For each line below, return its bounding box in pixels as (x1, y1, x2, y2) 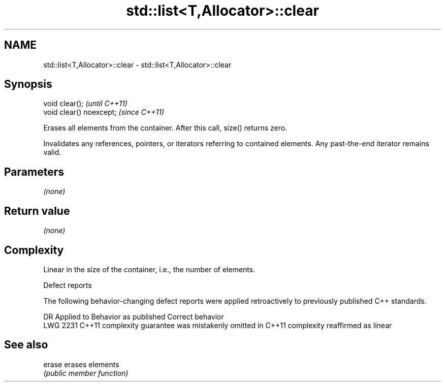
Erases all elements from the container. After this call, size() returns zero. (43, 123, 288, 133)
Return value (4, 204, 70, 217)
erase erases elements (43, 360, 119, 369)
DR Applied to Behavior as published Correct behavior (43, 312, 224, 321)
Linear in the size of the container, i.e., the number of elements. (43, 265, 256, 274)
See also (4, 338, 48, 351)
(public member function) (43, 368, 129, 377)
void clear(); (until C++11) (43, 99, 128, 108)
